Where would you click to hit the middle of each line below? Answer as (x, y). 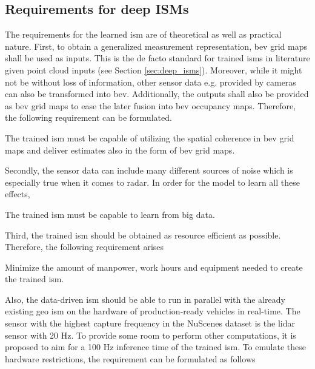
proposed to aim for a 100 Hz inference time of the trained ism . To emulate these (155, 347)
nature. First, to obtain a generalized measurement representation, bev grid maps (156, 46)
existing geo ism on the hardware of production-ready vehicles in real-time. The (153, 311)
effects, (18, 194)
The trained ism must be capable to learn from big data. (110, 214)
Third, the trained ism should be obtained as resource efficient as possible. (143, 235)
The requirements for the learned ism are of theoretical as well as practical (143, 34)
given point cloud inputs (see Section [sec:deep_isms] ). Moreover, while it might (154, 69)
